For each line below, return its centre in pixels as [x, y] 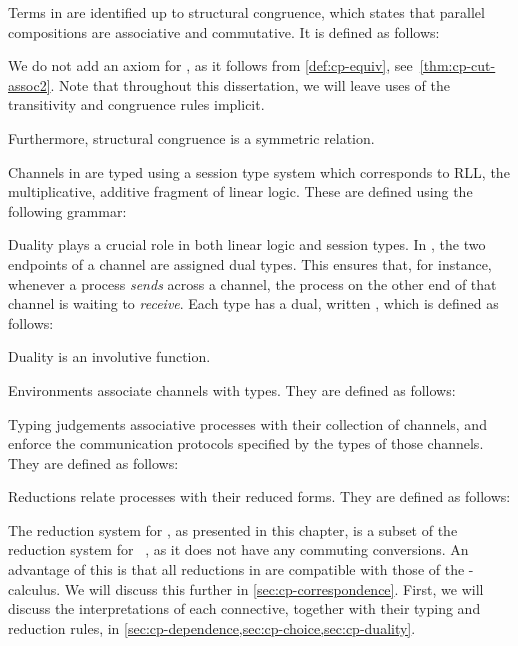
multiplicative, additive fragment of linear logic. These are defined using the [240, 191]
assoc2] [29, 84]
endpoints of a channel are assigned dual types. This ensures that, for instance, [250, 263]
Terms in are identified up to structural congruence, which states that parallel [246, 12]
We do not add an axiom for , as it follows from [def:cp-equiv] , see [210, 65]
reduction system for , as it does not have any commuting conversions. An [238, 549]
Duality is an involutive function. [109, 356]
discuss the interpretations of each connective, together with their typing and [244, 608]
